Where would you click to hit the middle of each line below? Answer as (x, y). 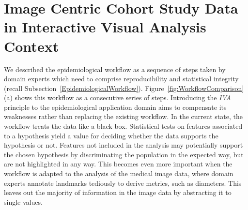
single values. (23, 202)
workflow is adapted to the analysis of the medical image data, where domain (119, 173)
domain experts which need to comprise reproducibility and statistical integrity (121, 79)
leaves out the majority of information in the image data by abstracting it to (118, 192)
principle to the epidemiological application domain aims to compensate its (115, 107)
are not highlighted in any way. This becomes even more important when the (118, 164)
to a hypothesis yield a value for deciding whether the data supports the (111, 135)
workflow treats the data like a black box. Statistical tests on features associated (123, 126)
